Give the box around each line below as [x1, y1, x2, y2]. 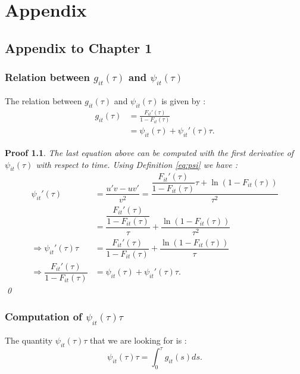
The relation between [5, 94, 82, 107]
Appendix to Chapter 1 [5, 38, 152, 57]
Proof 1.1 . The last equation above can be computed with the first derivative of [5, 147, 294, 159]
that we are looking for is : [90, 334, 187, 347]
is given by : [161, 94, 206, 107]
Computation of [5, 309, 82, 324]
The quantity [5, 334, 53, 347]
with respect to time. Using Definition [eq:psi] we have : [36, 158, 238, 170]
